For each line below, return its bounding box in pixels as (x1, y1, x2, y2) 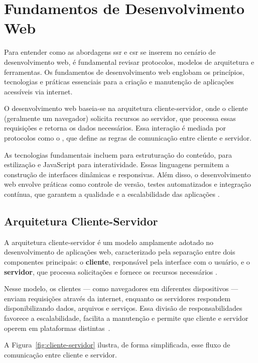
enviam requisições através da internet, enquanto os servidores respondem (4, 293, 231, 303)
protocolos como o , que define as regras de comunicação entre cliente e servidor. (4, 133, 251, 143)
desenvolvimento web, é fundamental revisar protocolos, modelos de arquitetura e (4, 56, 254, 67)
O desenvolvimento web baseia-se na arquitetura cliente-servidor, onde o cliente (4, 103, 248, 113)
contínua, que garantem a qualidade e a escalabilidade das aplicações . (4, 189, 220, 199)
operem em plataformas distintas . (4, 322, 110, 333)
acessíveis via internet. (4, 86, 73, 96)
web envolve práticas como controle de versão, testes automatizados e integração (4, 179, 251, 189)
